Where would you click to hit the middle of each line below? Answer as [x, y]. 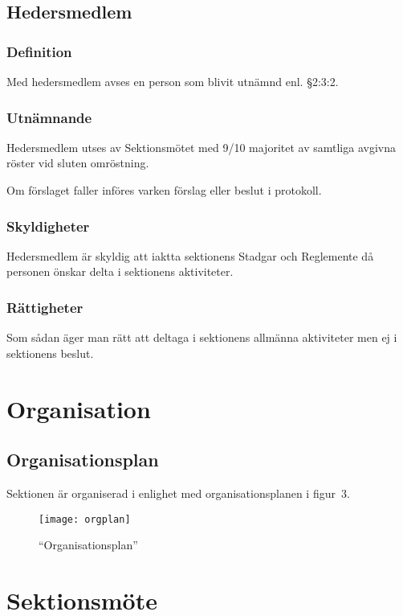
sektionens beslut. [50, 353]
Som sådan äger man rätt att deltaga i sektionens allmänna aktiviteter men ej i [202, 337]
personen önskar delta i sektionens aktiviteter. [120, 271]
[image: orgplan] [85, 519]
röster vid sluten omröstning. [78, 163]
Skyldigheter [48, 226]
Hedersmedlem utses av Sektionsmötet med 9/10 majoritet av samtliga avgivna [201, 147]
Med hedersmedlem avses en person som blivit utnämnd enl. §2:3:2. [173, 81]
